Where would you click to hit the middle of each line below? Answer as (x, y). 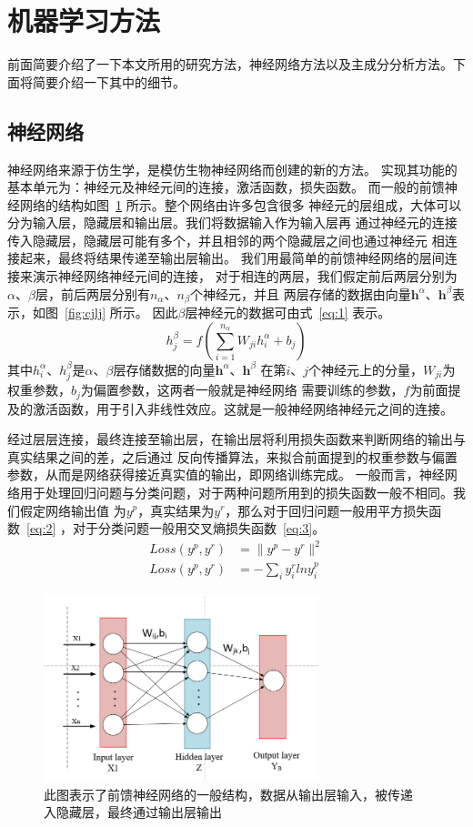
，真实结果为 (176, 510)
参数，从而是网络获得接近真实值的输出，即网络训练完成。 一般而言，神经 (226, 474)
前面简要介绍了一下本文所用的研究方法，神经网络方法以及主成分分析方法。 (230, 64)
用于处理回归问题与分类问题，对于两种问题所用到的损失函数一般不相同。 (236, 492)
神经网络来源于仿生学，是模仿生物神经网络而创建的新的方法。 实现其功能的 (232, 169)
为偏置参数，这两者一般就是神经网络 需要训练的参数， (242, 390)
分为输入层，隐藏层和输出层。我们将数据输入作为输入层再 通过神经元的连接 (232, 222)
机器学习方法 (84, 20)
